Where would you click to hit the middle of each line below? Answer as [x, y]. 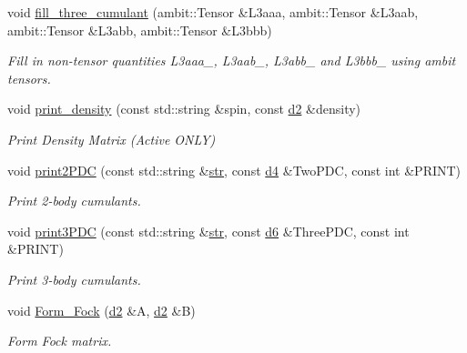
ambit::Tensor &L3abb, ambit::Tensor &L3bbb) [140, 30]
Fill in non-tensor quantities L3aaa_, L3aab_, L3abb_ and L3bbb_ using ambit [232, 61]
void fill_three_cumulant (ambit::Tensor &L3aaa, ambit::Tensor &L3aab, [213, 12]
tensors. [29, 78]
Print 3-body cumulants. [74, 279]
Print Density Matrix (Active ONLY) [112, 139]
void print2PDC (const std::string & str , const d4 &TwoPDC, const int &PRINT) [234, 170]
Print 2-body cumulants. [74, 201]
